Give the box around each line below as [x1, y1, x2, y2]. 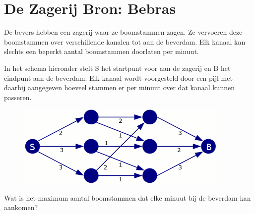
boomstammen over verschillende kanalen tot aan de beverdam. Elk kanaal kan [4, 36, 246, 47]
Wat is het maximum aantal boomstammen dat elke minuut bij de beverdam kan [4, 192, 251, 203]
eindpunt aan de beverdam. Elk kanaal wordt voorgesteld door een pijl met [4, 72, 233, 83]
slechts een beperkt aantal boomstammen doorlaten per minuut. [4, 46, 199, 56]
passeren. [4, 92, 32, 102]
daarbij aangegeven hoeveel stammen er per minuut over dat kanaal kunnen [4, 82, 235, 93]
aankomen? [4, 202, 38, 213]
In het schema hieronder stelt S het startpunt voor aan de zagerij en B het [4, 62, 231, 73]
